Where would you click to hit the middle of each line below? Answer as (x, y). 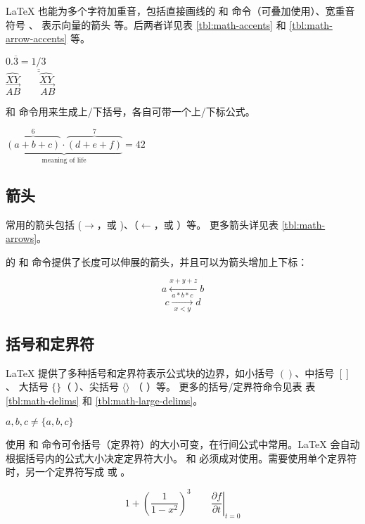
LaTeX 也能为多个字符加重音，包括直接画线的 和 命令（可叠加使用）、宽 (171, 11)
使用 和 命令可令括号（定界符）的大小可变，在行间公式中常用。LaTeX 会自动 (183, 444)
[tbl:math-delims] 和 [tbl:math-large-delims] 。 (104, 400)
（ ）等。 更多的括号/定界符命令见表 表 (224, 386)
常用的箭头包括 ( (44, 224)
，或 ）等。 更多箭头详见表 (216, 224)
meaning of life (64, 160)
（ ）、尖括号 (90, 386)
